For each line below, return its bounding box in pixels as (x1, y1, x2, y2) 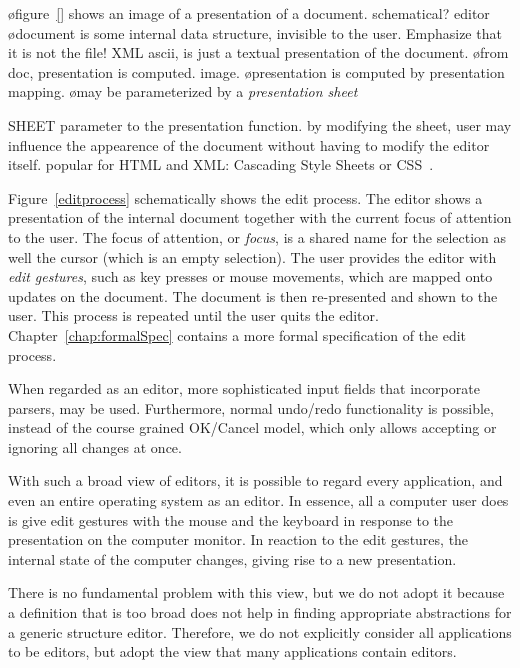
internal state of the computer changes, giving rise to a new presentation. (8, 548, 457, 569)
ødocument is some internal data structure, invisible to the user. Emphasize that (8, 22, 502, 43)
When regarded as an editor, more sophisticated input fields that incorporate (8, 378, 480, 399)
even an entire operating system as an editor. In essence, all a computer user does (8, 490, 509, 511)
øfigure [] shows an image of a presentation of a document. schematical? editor (8, 3, 490, 23)
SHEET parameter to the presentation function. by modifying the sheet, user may (8, 114, 512, 135)
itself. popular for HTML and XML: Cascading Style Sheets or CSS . (8, 154, 434, 175)
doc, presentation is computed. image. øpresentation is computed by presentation (8, 61, 505, 82)
